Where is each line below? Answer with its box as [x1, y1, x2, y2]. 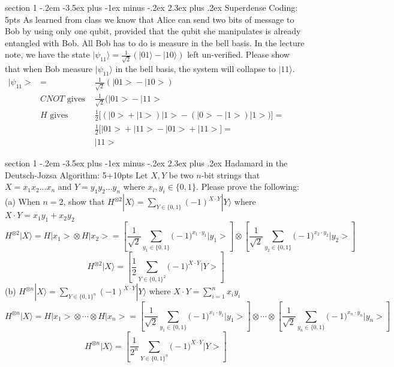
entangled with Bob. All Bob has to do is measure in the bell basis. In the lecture [5, 36, 305, 49]
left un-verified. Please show [187, 48, 290, 61]
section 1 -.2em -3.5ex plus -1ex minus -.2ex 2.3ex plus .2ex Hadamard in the [5, 157, 288, 169]
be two [169, 168, 194, 181]
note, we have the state [5, 48, 90, 61]
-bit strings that [201, 168, 260, 181]
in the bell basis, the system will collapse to [115, 62, 276, 75]
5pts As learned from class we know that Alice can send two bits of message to [5, 13, 294, 25]
